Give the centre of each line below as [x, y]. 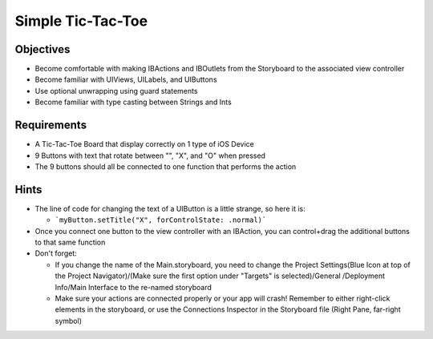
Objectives [42, 49]
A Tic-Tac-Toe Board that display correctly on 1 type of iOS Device [144, 144]
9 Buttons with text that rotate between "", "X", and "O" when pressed [150, 155]
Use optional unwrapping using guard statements [116, 91]
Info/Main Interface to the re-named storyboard [134, 287]
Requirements [51, 125]
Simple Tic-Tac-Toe [81, 21]
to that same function [70, 242]
